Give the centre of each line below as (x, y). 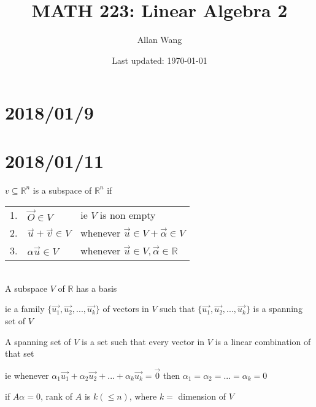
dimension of (202, 396)
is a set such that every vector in (143, 341)
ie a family (25, 309)
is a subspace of (62, 190)
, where (143, 396)
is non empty (128, 215)
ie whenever (27, 375)
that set (20, 353)
